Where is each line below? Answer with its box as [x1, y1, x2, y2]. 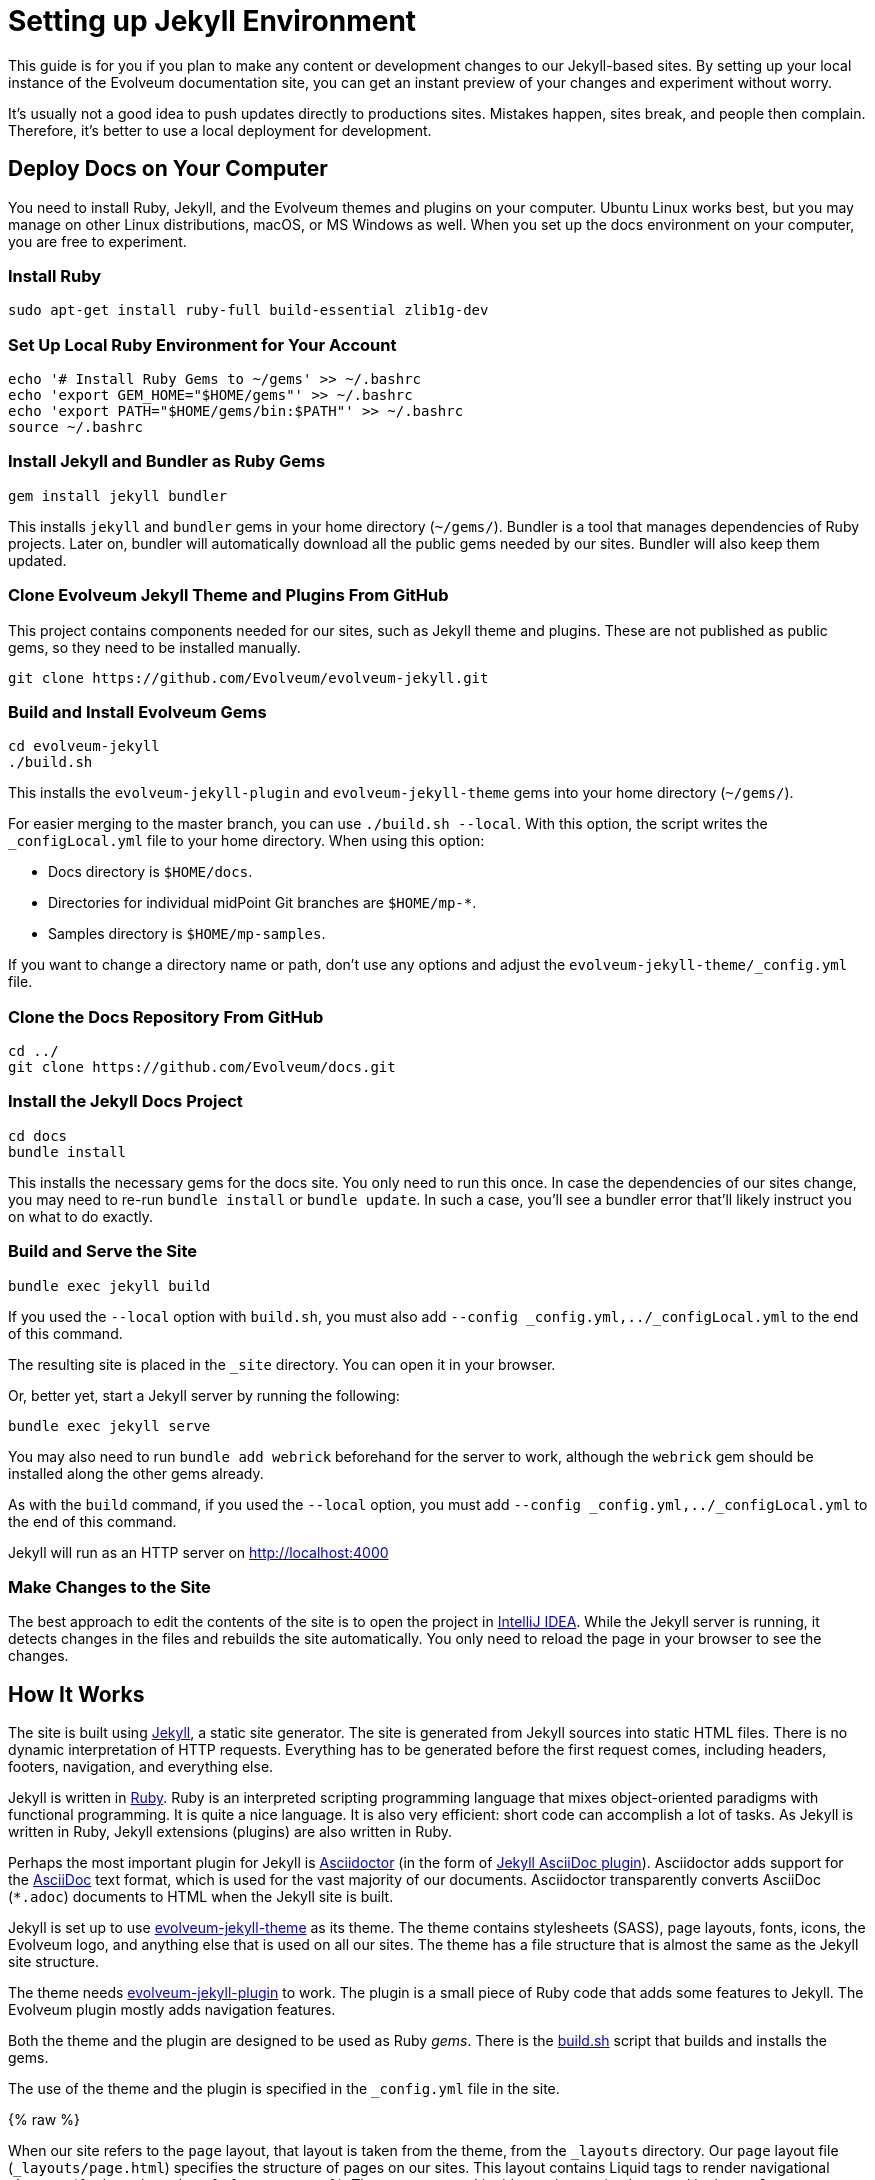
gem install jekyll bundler [8, 487, 228, 504]
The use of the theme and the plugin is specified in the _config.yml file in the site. [8, 2080, 560, 2098]
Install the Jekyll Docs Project [8, 1091, 243, 1112]
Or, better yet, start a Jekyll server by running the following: [8, 1386, 400, 1404]
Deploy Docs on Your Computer [8, 156, 328, 182]
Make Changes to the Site [8, 1576, 211, 1597]
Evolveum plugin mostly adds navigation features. [8, 2001, 336, 2019]
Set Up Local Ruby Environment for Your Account [8, 334, 397, 355]
